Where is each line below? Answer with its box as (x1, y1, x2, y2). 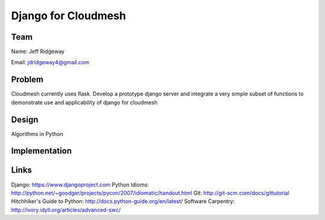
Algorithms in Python (11, 130, 63, 138)
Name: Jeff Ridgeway (11, 48, 65, 55)
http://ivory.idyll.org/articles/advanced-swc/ (11, 206, 121, 213)
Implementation (11, 146, 72, 156)
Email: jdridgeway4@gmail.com (11, 59, 90, 66)
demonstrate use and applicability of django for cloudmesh (11, 99, 158, 106)
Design (11, 114, 39, 124)
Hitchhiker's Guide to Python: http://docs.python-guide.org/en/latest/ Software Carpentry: (11, 198, 235, 205)
